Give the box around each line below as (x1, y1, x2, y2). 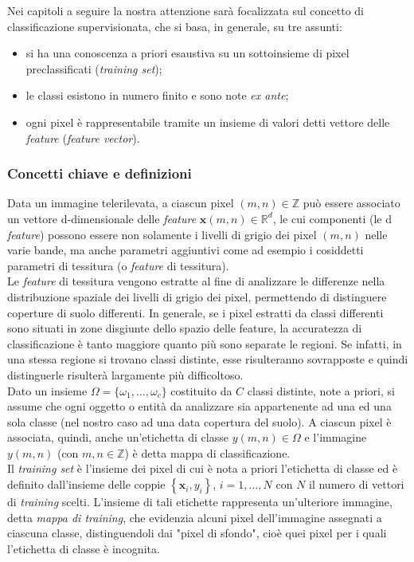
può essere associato (303, 195, 400, 211)
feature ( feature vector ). (25, 129, 140, 146)
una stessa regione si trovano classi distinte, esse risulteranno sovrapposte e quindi (7, 351, 408, 367)
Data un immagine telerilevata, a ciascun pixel (7, 195, 234, 211)
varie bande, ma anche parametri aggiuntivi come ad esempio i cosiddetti (7, 242, 364, 258)
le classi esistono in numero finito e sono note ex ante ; (25, 87, 289, 104)
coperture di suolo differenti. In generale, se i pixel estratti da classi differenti (7, 304, 384, 320)
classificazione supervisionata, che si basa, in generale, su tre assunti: (7, 18, 342, 34)
